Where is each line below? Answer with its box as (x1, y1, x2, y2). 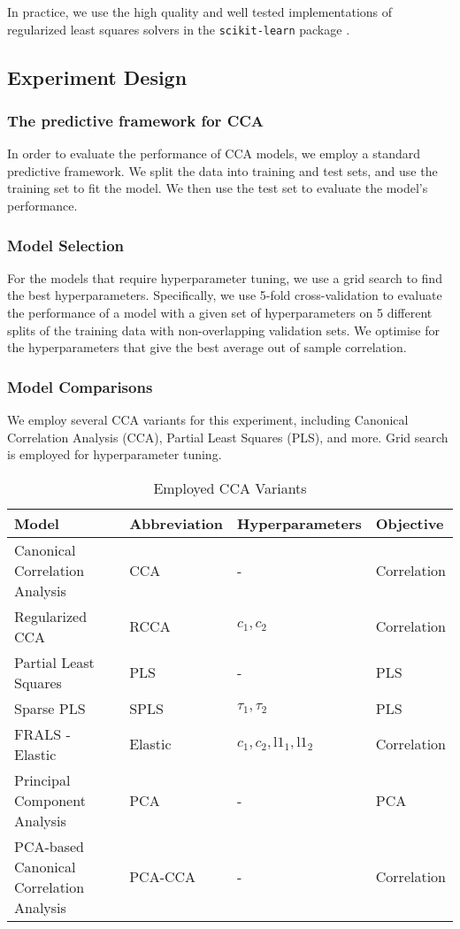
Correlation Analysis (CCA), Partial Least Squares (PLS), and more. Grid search (7, 427, 448, 446)
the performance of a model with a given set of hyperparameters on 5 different (7, 303, 433, 322)
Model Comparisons (7, 375, 153, 397)
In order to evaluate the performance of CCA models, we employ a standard (7, 144, 420, 163)
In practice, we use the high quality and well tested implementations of (7, 3, 393, 20)
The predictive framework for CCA (7, 109, 264, 131)
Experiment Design (7, 63, 188, 90)
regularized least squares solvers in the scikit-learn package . (7, 19, 350, 38)
